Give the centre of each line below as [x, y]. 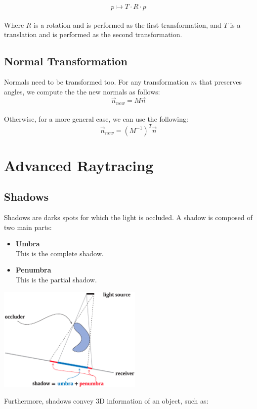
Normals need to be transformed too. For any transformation [96, 81]
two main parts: [28, 227]
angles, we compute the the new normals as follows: [82, 91]
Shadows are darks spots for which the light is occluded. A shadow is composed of [128, 217]
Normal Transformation [66, 61]
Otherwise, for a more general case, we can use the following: [96, 119]
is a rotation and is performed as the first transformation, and [128, 24]
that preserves [221, 81]
